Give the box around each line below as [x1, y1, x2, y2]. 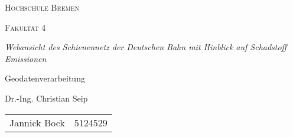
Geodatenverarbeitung [5, 72, 85, 84]
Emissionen [5, 52, 47, 64]
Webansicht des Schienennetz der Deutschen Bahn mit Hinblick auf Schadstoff [5, 41, 287, 53]
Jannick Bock [9, 115, 65, 129]
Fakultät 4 [5, 21, 46, 33]
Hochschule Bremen [5, 1, 80, 13]
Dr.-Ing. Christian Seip [5, 92, 88, 104]
